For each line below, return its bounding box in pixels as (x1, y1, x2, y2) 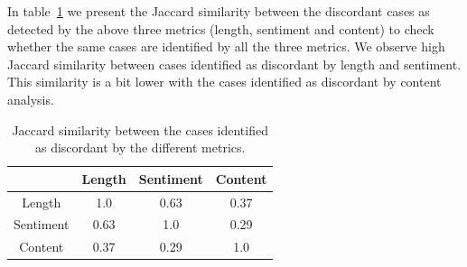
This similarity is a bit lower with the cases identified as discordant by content (7, 72, 442, 91)
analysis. (7, 89, 54, 108)
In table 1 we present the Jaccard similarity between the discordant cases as (7, 2, 430, 20)
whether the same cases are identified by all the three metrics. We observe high (7, 37, 445, 56)
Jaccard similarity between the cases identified (12, 120, 268, 139)
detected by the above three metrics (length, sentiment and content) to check (7, 19, 434, 38)
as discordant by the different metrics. (34, 138, 246, 157)
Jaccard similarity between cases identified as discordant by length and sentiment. (7, 54, 462, 73)
